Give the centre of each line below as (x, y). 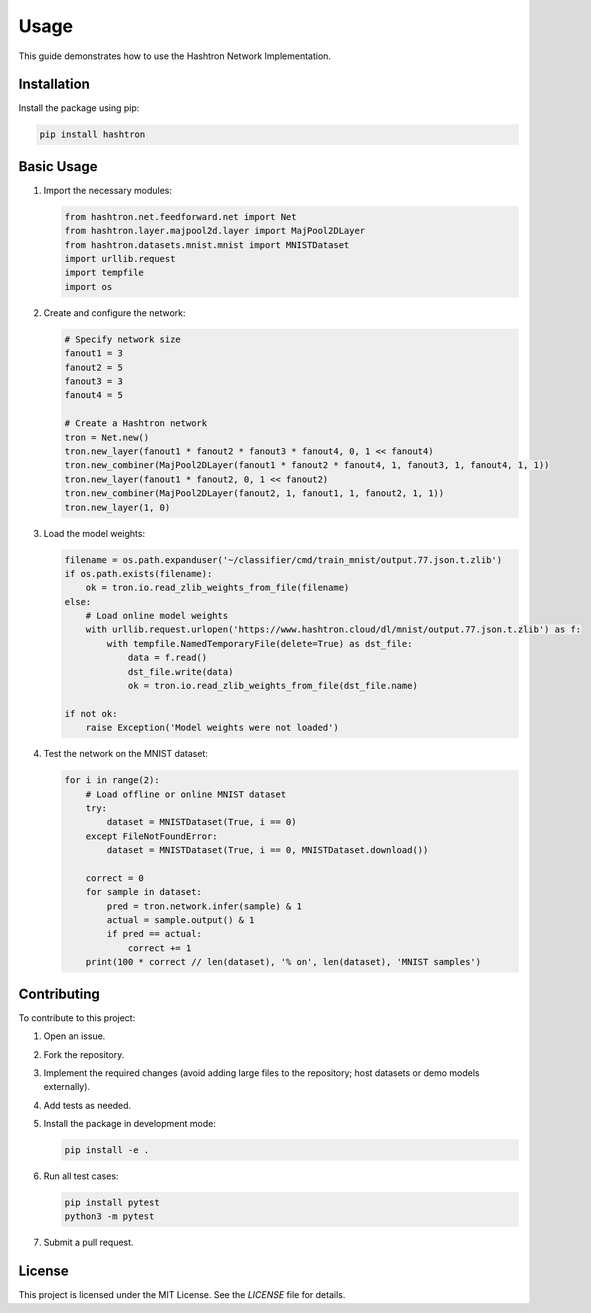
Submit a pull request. (88, 1242)
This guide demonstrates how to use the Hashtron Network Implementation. (175, 56)
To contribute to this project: (77, 1017)
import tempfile (104, 273)
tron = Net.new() (107, 437)
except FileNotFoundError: (152, 836)
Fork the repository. (84, 1054)
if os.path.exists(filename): (138, 573)
